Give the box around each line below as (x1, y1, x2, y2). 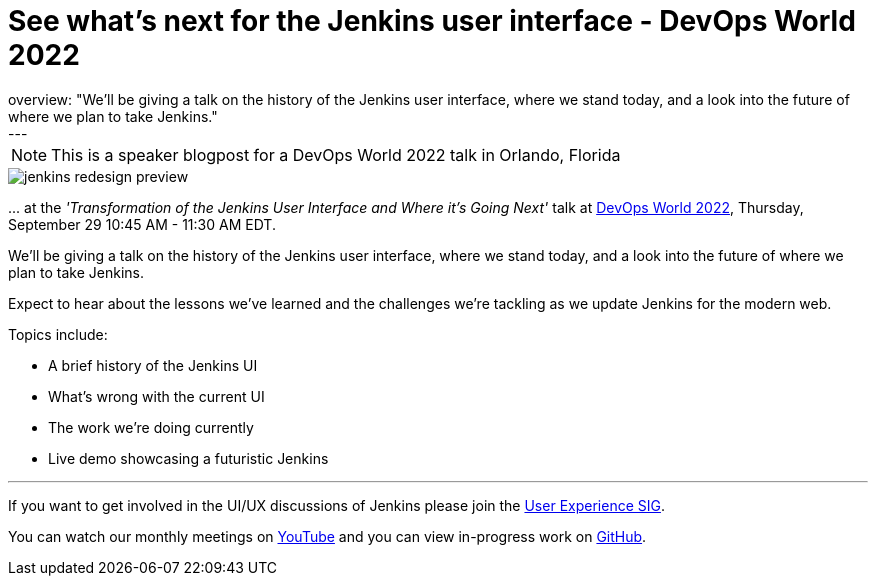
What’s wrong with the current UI (48, 387, 265, 405)
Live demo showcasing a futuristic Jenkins (48, 449, 329, 467)
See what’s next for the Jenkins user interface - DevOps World (8, 4, 856, 38)
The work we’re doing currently (48, 418, 254, 436)
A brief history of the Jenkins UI (48, 356, 258, 374)
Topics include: (8, 325, 108, 343)
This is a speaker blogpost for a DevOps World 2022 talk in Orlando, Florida (51, 144, 621, 165)
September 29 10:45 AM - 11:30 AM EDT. (8, 215, 276, 233)
